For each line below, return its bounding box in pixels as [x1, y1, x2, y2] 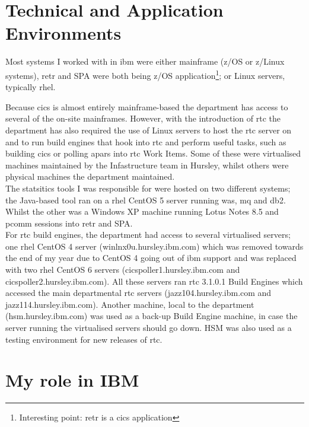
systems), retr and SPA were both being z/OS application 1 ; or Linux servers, [5, 67, 285, 81]
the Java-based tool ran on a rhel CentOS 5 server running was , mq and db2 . [5, 193, 286, 206]
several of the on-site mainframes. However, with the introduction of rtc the [5, 112, 281, 125]
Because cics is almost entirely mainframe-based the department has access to [5, 100, 288, 113]
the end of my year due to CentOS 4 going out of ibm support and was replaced [5, 251, 297, 264]
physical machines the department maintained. [5, 170, 175, 183]
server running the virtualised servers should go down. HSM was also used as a [5, 321, 292, 334]
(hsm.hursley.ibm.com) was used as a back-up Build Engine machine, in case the [5, 310, 298, 322]
